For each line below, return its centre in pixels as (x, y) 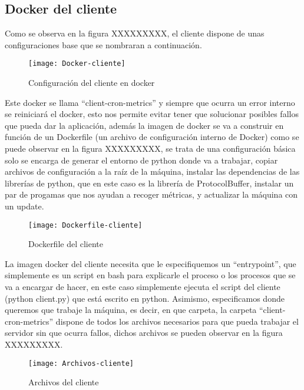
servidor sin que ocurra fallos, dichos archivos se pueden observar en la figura (144, 333)
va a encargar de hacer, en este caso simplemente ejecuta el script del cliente (143, 287)
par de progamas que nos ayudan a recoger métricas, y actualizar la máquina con (151, 194)
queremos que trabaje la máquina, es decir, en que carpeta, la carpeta (131, 310)
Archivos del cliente (64, 382)
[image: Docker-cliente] (77, 64)
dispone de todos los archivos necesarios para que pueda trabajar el (177, 321)
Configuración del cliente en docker (92, 83)
